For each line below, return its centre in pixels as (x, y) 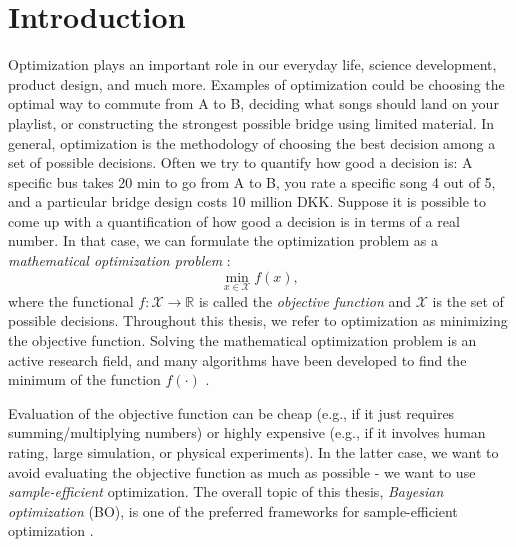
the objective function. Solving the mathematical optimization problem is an (242, 340)
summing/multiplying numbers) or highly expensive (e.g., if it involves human (247, 432)
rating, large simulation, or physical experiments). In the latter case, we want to (253, 452)
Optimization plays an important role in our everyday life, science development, (252, 64)
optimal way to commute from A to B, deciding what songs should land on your (253, 103)
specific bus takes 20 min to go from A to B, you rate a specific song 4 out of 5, (252, 181)
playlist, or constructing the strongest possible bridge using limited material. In (251, 122)
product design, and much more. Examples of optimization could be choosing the (256, 83)
